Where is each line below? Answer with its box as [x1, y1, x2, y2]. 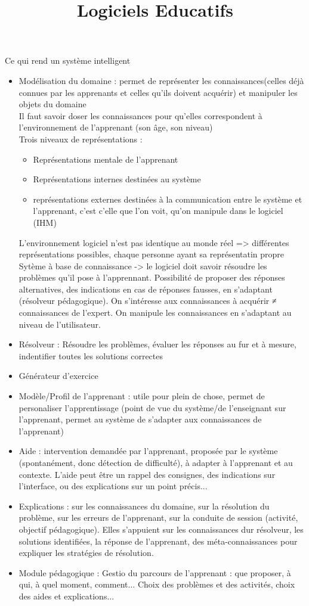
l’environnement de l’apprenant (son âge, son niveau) [18, 121, 213, 133]
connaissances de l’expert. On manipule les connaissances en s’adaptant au [18, 306, 292, 319]
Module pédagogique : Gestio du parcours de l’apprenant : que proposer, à [18, 566, 291, 579]
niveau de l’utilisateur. [18, 318, 101, 330]
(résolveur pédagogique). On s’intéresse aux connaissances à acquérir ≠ [18, 294, 277, 307]
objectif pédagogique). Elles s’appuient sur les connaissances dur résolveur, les [18, 523, 304, 535]
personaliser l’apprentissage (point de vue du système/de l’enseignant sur [18, 401, 286, 414]
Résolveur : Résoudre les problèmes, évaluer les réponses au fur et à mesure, [18, 338, 296, 350]
